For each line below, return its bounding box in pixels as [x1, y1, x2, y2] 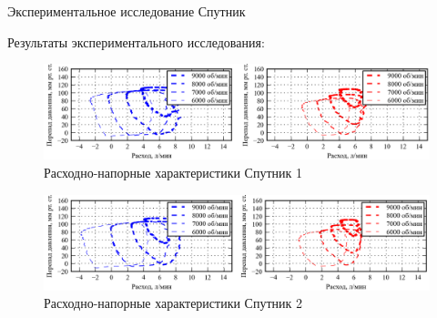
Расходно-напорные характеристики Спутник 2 [44, 293, 303, 313]
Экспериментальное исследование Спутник [7, 2, 246, 20]
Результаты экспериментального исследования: [7, 32, 265, 51]
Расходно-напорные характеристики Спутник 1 [44, 162, 303, 181]
